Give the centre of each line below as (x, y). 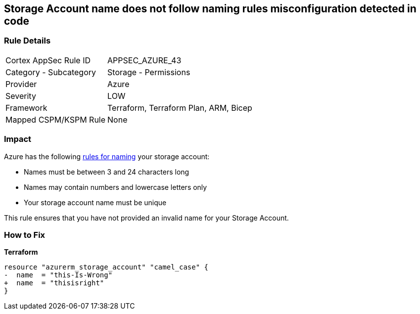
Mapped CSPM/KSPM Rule (56, 119)
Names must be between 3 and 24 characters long (107, 172)
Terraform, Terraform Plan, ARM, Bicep (180, 108)
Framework (26, 108)
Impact (18, 139)
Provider (21, 84)
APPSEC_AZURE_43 (144, 60)
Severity (21, 96)
